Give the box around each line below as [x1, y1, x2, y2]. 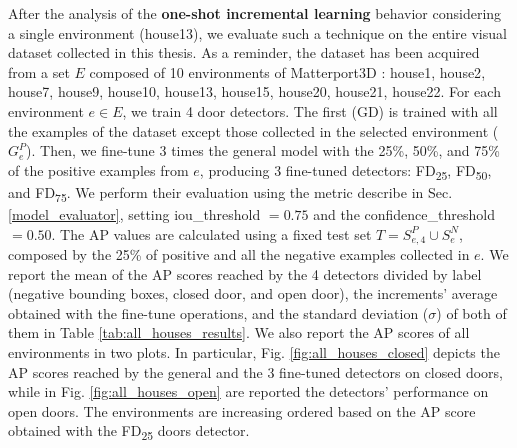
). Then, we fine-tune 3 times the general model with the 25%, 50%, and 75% [26, 140, 500, 161]
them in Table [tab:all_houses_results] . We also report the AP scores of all [8, 322, 470, 343]
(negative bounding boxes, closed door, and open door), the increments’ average [8, 283, 498, 304]
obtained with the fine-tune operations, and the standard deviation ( [8, 302, 429, 323]
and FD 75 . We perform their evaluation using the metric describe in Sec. [8, 181, 453, 205]
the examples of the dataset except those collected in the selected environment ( [8, 120, 499, 141]
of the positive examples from [8, 159, 189, 180]
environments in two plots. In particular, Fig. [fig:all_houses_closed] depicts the [8, 342, 500, 363]
